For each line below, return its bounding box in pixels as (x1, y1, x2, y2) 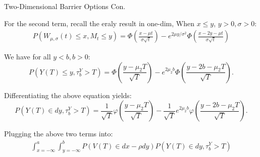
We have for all (4, 51, 51, 62)
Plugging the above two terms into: (4, 128, 113, 139)
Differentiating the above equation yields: (4, 90, 132, 100)
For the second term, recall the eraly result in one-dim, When (4, 18, 194, 28)
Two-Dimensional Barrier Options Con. (4, 1, 126, 11)
